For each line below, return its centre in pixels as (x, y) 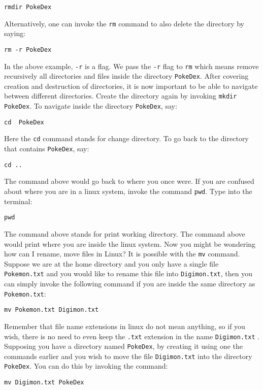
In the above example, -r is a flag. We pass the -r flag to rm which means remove (131, 66)
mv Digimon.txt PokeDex (44, 383)
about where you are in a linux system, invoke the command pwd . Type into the (128, 191)
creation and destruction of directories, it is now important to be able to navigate (131, 86)
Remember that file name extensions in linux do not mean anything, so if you (125, 326)
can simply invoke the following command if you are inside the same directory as (130, 283)
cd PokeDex (24, 122)
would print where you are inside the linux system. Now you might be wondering (130, 243)
